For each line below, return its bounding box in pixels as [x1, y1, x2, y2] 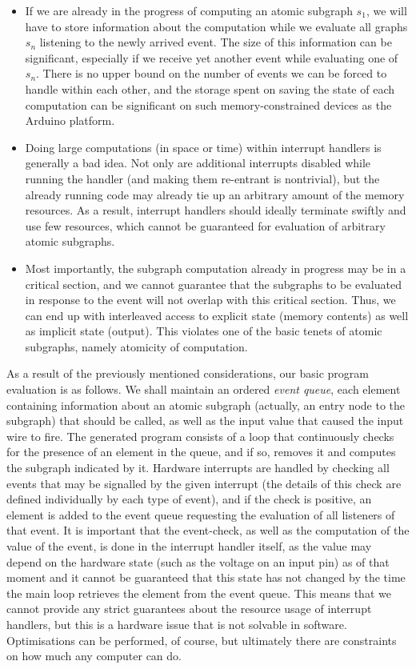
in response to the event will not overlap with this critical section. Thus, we [25, 291, 396, 308]
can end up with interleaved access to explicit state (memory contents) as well [25, 306, 409, 323]
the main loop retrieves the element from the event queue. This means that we [6, 584, 391, 601]
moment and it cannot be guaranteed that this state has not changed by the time [6, 569, 406, 586]
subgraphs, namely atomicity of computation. [25, 338, 248, 355]
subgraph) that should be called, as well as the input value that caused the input [6, 412, 404, 429]
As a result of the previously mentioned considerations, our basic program [6, 365, 369, 382]
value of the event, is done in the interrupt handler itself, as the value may [6, 538, 372, 554]
